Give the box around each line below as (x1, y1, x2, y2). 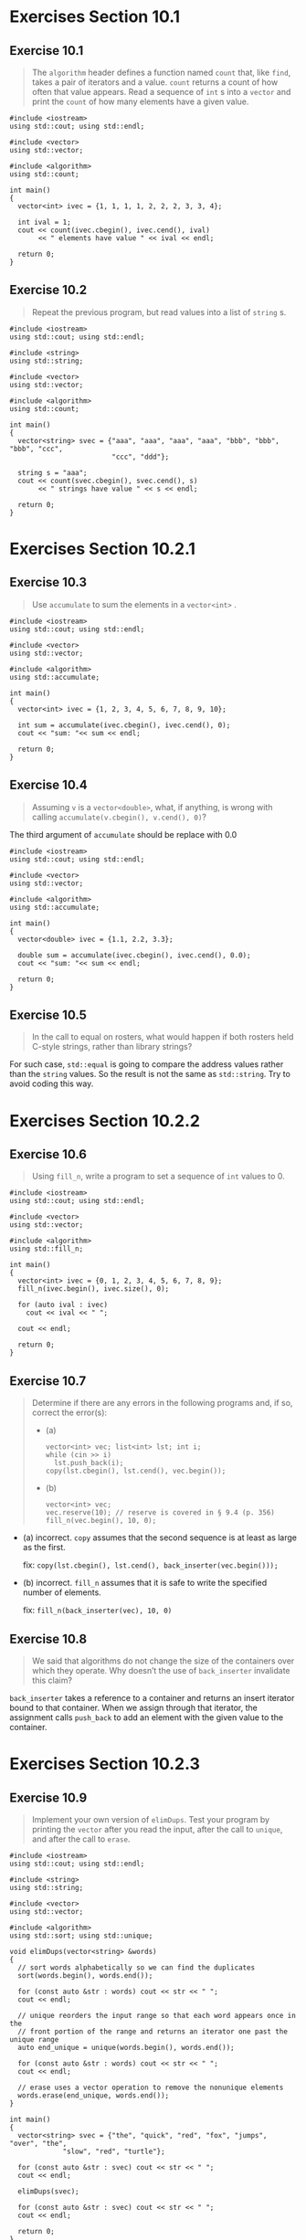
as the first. (22, 1542, 66, 1553)
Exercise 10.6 (9, 1146, 87, 1162)
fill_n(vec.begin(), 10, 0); (45, 1516, 157, 1526)
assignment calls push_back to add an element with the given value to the (9, 1712, 284, 1723)
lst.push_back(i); (53, 1459, 124, 1468)
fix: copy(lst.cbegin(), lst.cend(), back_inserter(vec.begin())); (22, 1559, 279, 1570)
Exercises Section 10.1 (9, 6, 181, 27)
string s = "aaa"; (17, 468, 89, 477)
